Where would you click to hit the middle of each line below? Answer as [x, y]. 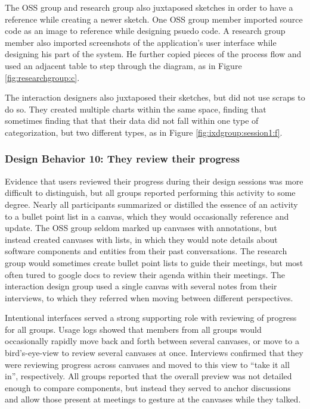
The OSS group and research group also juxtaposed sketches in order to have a [149, 7]
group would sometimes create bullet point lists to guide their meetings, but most [154, 262]
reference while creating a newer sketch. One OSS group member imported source [154, 19]
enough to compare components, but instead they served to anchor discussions [148, 387]
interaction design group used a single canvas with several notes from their [141, 286]
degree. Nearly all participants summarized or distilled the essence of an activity [151, 204]
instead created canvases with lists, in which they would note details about [141, 239]
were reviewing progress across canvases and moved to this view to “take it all [147, 364]
